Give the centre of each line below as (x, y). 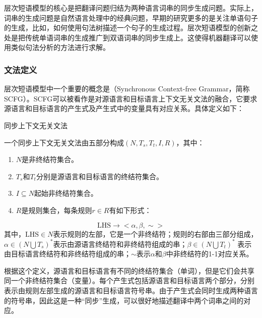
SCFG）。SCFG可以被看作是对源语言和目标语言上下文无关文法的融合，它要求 (131, 98)
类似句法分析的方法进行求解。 (60, 47)
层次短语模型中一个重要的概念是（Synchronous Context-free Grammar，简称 (127, 89)
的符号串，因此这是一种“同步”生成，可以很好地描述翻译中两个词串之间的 (124, 300)
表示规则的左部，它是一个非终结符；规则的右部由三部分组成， (155, 233)
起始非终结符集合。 (66, 193)
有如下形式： (130, 210)
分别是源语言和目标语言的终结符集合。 (100, 176)
